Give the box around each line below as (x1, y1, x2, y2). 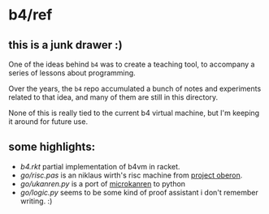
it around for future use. (8, 117, 88, 126)
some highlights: (8, 140, 96, 154)
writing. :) (20, 196, 53, 206)
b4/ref (8, 6, 53, 24)
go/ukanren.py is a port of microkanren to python (20, 178, 185, 188)
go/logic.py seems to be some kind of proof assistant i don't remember (20, 187, 258, 197)
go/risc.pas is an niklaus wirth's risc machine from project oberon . (20, 170, 243, 180)
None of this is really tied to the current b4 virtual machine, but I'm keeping (8, 108, 260, 118)
